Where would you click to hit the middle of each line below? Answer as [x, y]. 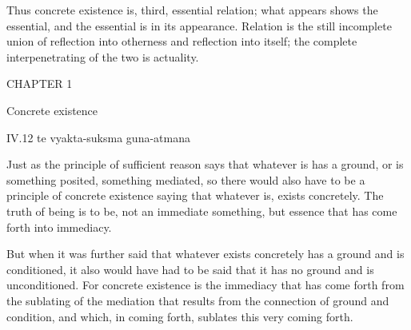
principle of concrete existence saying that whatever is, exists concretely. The [195, 195]
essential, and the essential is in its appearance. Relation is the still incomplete [199, 25]
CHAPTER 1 [40, 83]
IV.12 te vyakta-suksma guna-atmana [98, 137]
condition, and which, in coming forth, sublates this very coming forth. [180, 316]
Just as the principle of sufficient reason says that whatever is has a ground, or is [205, 164]
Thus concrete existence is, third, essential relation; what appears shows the [192, 10]
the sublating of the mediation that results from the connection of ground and [198, 300]
